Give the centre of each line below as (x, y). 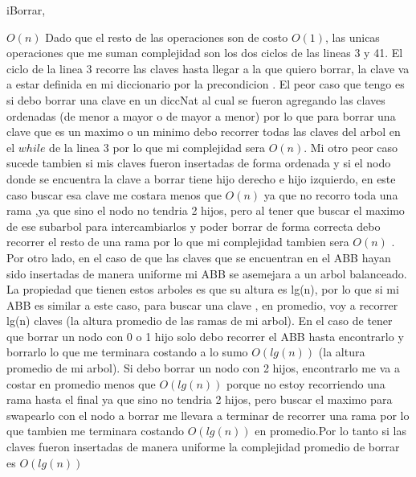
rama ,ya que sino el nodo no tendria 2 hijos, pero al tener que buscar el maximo (206, 210)
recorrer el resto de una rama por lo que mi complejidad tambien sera (178, 242)
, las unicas (353, 37)
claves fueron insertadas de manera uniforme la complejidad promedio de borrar (203, 447)
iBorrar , (26, 10)
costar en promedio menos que (81, 383)
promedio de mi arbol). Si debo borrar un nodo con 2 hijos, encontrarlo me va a (203, 368)
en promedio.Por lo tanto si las (330, 431)
